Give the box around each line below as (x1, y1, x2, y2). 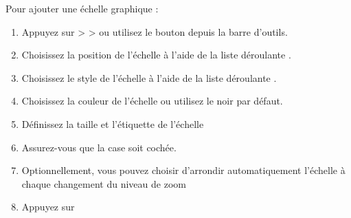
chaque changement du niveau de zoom (21, 176, 186, 190)
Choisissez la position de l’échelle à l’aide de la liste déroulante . (21, 47, 291, 62)
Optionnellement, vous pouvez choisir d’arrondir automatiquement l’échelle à (21, 163, 346, 177)
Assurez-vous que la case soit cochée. (21, 140, 177, 154)
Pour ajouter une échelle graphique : (5, 1, 159, 15)
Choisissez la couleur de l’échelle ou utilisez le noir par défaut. (21, 94, 283, 108)
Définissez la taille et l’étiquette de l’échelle (21, 116, 204, 131)
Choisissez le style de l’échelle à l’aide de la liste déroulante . (21, 70, 277, 85)
